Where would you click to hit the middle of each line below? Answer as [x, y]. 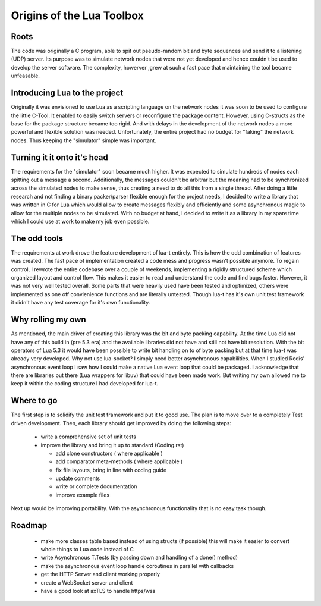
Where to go [34, 401]
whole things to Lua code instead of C [87, 550]
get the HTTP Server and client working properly [100, 574]
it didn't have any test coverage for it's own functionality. [81, 303]
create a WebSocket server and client [87, 582]
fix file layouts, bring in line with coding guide [111, 470]
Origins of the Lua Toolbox [77, 15]
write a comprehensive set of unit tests [89, 437]
